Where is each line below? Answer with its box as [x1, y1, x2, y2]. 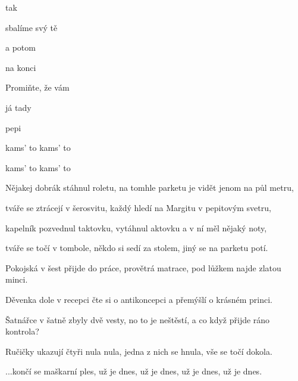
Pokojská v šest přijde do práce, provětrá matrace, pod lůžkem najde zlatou [5, 261, 281, 274]
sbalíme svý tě [5, 21, 58, 33]
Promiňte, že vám [5, 81, 70, 94]
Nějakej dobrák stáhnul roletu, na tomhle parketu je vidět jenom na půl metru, [5, 181, 294, 194]
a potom [5, 41, 36, 54]
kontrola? [5, 325, 39, 337]
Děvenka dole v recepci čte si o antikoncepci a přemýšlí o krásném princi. [5, 293, 272, 305]
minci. [5, 273, 28, 286]
